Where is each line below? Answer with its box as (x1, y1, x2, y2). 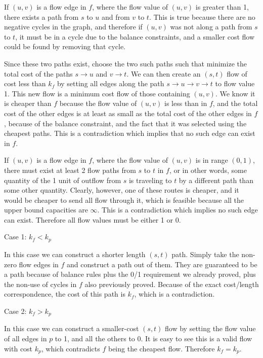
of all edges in (4, 333, 47, 343)
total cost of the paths (4, 68, 73, 79)
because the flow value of (59, 98, 137, 109)
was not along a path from (170, 21, 252, 32)
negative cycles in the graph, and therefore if (4, 21, 143, 32)
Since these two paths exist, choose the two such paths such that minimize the (4, 58, 247, 68)
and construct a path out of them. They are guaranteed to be (67, 259, 257, 269)
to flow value (215, 78, 255, 89)
